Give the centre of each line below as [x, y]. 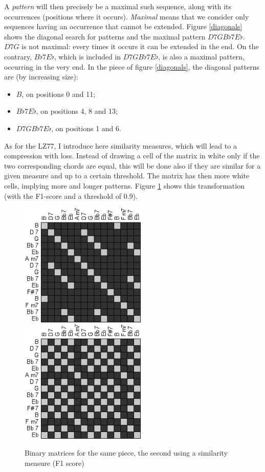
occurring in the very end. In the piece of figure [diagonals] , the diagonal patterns [132, 66]
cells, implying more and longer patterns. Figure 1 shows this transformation [124, 185]
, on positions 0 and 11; [59, 94]
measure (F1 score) [54, 463]
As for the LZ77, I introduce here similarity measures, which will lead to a [120, 145]
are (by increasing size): [41, 77]
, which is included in [87, 56]
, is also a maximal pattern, [201, 56]
